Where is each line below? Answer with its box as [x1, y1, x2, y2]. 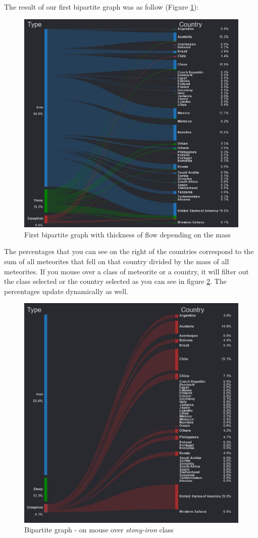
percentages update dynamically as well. [4, 285, 128, 296]
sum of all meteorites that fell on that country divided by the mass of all [4, 256, 229, 267]
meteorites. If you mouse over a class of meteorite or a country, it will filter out [4, 266, 249, 276]
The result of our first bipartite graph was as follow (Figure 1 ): [4, 2, 199, 12]
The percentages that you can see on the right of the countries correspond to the [4, 246, 254, 257]
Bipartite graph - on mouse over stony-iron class [24, 524, 174, 535]
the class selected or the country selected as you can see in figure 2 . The [4, 276, 227, 286]
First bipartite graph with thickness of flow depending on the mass [24, 229, 231, 239]
